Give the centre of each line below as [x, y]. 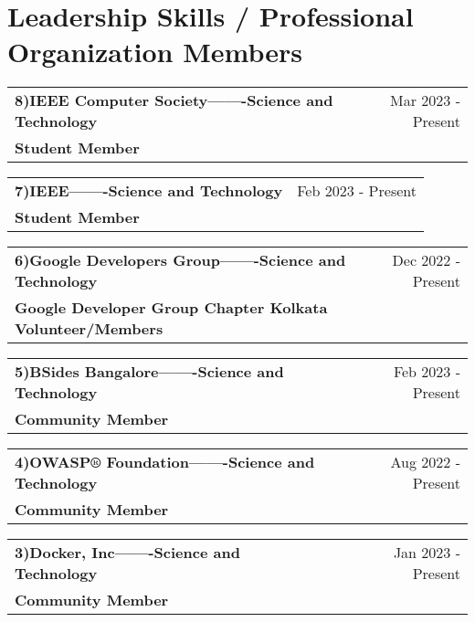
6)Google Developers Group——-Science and [180, 260]
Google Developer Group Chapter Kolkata [171, 308]
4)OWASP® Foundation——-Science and [165, 462]
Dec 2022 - [426, 260]
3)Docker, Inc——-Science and [127, 553]
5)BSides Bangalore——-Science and [149, 372]
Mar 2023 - [425, 100]
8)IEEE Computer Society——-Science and [174, 100]
